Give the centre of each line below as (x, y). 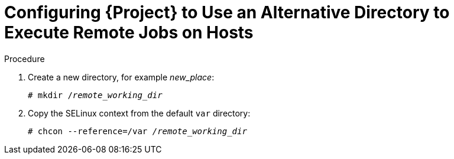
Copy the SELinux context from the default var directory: (139, 113)
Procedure (25, 59)
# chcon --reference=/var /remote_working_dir (137, 131)
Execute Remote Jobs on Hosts (129, 33)
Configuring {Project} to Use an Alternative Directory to (227, 12)
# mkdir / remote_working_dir (95, 95)
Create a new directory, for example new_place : (121, 77)
